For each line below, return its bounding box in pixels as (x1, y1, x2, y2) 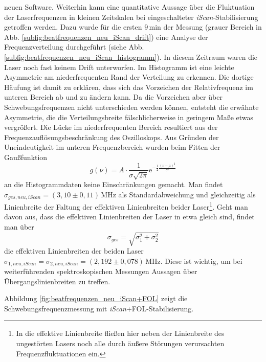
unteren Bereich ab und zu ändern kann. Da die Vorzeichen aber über (4, 92, 223, 102)
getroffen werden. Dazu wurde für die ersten (4, 21, 142, 32)
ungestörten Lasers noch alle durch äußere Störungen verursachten (16, 338, 225, 348)
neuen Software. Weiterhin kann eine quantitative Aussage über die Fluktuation (4, 2, 255, 12)
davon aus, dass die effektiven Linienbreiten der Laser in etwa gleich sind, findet (4, 211, 255, 222)
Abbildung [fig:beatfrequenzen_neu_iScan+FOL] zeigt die (4, 293, 188, 304)
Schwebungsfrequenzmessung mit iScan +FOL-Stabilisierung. (4, 303, 194, 313)
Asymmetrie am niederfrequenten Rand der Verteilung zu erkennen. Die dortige (4, 72, 254, 82)
